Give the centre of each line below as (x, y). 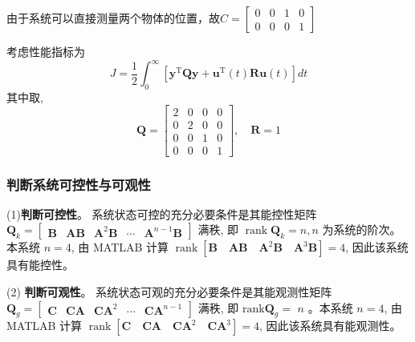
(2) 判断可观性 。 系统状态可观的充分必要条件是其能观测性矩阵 (169, 292)
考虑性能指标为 (46, 51)
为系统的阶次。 (362, 229)
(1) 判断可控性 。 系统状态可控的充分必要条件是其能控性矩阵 (162, 213)
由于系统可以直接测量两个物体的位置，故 (113, 18)
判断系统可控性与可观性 (79, 184)
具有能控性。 (40, 265)
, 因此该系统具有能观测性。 (330, 326)
